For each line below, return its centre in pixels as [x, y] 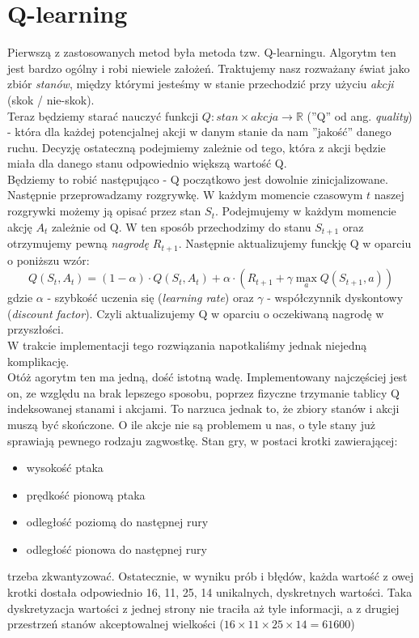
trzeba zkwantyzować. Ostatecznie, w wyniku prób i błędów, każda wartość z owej [211, 576]
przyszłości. [36, 329]
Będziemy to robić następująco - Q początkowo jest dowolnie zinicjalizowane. [198, 179]
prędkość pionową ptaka [86, 494]
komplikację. [38, 361]
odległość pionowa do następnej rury [116, 549]
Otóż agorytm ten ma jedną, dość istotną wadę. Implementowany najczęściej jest [207, 377]
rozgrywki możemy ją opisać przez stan [104, 211]
